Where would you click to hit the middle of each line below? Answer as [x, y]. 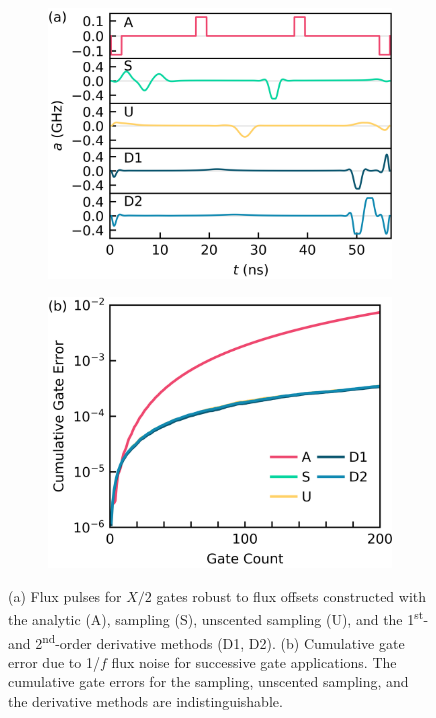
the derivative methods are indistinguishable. [145, 701]
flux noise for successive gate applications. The [254, 661]
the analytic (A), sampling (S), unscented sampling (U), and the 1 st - [218, 617]
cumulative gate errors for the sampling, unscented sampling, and [208, 681]
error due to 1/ [54, 661]
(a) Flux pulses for [65, 595]
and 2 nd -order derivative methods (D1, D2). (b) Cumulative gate [206, 641]
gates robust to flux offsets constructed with [291, 595]
